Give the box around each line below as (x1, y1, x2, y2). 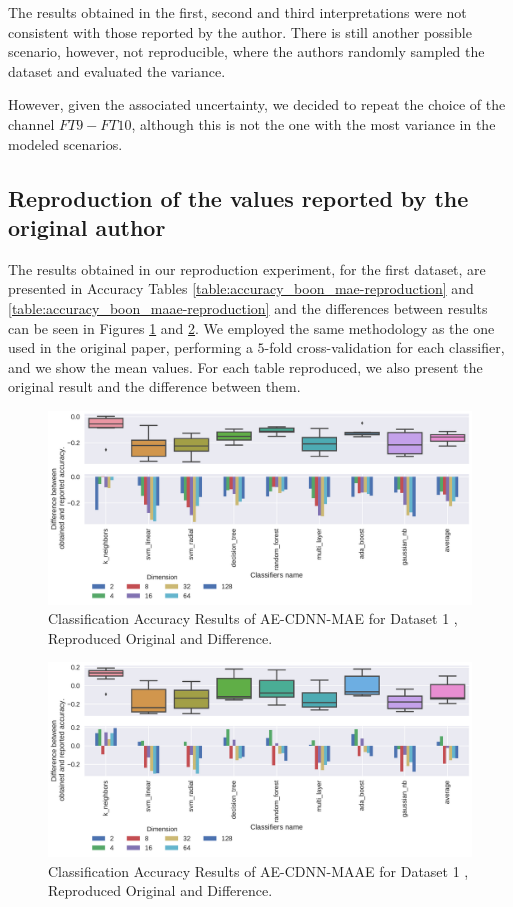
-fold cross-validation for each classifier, (264, 337, 505, 358)
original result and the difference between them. (8, 376, 301, 397)
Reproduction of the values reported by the (8, 182, 469, 213)
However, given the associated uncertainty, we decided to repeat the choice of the (8, 94, 506, 115)
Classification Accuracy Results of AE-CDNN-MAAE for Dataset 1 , (48, 860, 469, 881)
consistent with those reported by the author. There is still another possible (8, 21, 472, 42)
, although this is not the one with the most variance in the (131, 113, 496, 134)
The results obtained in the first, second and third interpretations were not (8, 2, 467, 22)
